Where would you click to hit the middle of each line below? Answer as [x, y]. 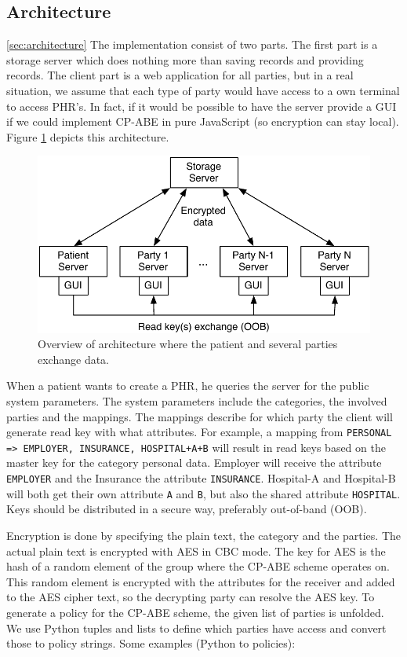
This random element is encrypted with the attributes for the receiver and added [201, 581]
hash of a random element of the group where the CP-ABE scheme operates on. [198, 566]
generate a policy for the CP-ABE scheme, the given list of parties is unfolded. [195, 612]
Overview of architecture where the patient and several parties [188, 344]
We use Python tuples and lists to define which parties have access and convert [196, 628]
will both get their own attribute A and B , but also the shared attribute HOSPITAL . [203, 493]
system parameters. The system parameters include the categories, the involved [197, 400]
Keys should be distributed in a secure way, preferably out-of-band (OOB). [187, 509]
